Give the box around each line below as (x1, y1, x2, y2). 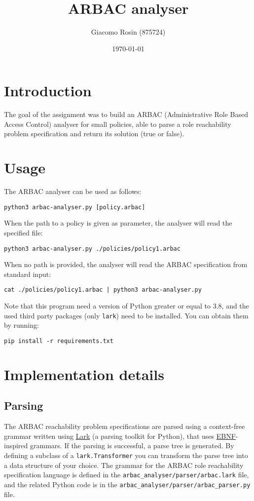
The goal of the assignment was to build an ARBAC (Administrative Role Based (4, 109, 249, 119)
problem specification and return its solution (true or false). (4, 128, 184, 139)
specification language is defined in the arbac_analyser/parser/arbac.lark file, (4, 469, 249, 480)
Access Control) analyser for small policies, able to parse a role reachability (4, 118, 231, 129)
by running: (4, 320, 39, 330)
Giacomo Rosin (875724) (91, 27, 166, 37)
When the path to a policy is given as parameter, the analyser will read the (4, 218, 232, 228)
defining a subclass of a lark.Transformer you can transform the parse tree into (4, 450, 248, 460)
